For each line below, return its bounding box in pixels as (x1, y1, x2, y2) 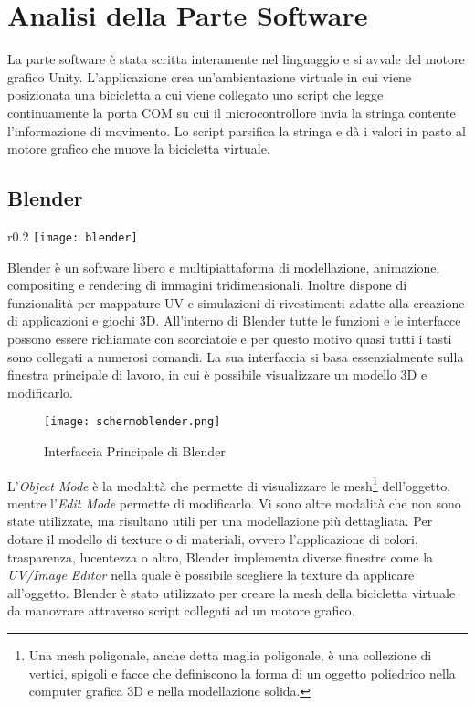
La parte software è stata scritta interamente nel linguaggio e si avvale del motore (7, 49, 465, 69)
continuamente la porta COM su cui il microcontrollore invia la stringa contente (7, 102, 456, 122)
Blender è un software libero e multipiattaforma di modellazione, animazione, (7, 257, 440, 276)
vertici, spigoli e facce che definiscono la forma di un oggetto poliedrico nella (28, 663, 456, 682)
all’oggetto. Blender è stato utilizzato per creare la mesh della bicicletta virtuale (7, 583, 456, 602)
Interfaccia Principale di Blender (44, 441, 226, 460)
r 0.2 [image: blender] (7, 226, 138, 245)
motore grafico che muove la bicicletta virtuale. (7, 139, 270, 158)
